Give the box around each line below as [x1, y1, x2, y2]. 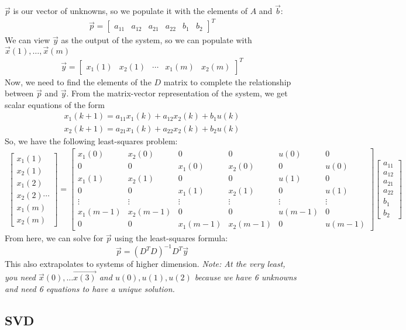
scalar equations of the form [5, 98, 105, 110]
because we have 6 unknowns [194, 271, 297, 283]
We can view [5, 34, 50, 46]
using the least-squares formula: [114, 232, 228, 244]
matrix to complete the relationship [163, 75, 291, 88]
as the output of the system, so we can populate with [61, 34, 252, 46]
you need [5, 271, 36, 283]
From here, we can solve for [5, 232, 104, 244]
